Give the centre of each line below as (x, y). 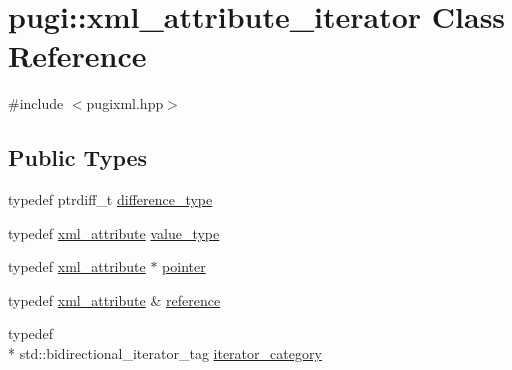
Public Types (78, 157)
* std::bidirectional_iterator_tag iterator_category (165, 353)
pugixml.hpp (125, 103)
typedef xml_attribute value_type (114, 232)
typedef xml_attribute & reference (114, 299)
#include (36, 103)
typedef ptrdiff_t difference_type (110, 199)
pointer (184, 266)
